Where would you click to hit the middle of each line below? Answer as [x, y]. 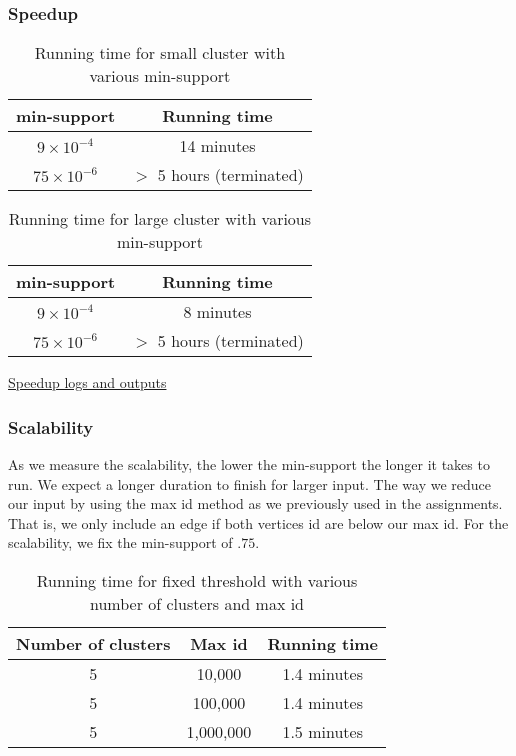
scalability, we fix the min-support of [120, 542]
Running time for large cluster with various [160, 219]
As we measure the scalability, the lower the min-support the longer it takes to [249, 464]
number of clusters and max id [197, 603]
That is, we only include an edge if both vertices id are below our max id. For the [258, 522]
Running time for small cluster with [160, 53]
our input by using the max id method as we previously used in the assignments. [255, 503]
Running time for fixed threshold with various [197, 580]
